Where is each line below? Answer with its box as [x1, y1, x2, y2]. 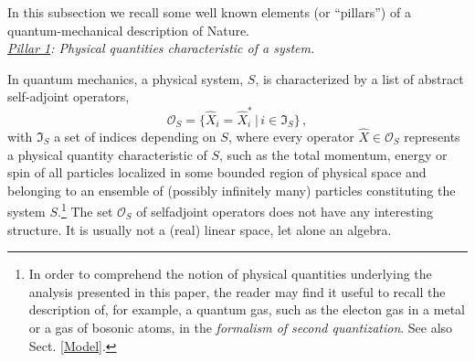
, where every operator [227, 126, 354, 145]
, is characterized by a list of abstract [255, 69, 464, 88]
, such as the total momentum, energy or [219, 144, 448, 164]
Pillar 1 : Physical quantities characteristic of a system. [7, 38, 315, 58]
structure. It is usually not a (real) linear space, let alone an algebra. [7, 219, 392, 239]
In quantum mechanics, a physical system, [7, 69, 244, 88]
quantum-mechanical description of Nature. [7, 20, 250, 39]
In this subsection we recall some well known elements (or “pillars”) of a [7, 3, 411, 21]
